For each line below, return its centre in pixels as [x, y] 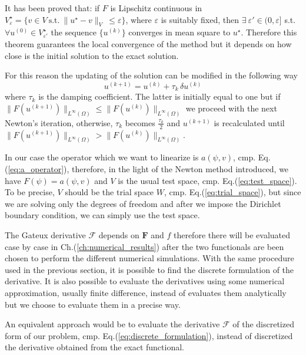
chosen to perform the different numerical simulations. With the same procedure [149, 258]
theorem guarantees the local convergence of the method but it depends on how [148, 43]
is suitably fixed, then [200, 19]
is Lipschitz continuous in [156, 8]
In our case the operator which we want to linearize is [102, 157]
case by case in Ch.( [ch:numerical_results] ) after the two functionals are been [144, 246]
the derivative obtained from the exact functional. [94, 347]
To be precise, [30, 192]
